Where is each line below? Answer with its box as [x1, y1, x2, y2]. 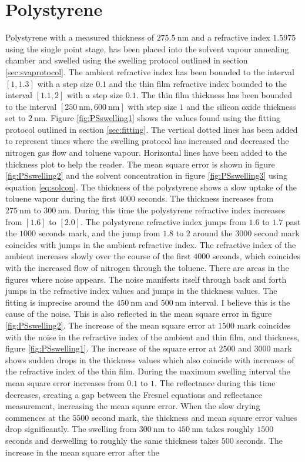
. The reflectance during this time [155, 376, 276, 389]
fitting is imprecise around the [5, 296, 114, 308]
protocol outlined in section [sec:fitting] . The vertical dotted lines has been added [5, 123, 298, 135]
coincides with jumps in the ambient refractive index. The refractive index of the [5, 238, 296, 250]
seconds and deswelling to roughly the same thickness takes [5, 434, 219, 446]
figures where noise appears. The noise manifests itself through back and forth [5, 273, 287, 285]
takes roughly [206, 423, 254, 435]
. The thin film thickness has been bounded [136, 89, 293, 101]
